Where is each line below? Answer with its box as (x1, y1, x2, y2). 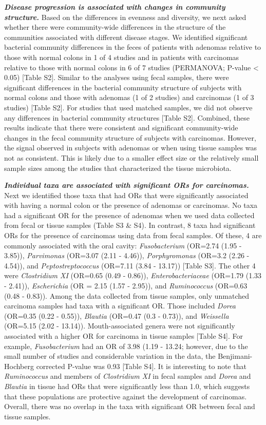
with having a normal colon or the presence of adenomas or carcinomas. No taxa (4, 200, 258, 210)
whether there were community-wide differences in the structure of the (4, 22, 226, 32)
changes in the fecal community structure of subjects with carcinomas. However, (4, 132, 256, 143)
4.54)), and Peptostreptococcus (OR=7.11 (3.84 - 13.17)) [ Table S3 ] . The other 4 (4, 260, 256, 271)
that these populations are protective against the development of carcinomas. (4, 391, 247, 401)
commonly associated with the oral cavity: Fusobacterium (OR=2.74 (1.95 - (4, 240, 242, 250)
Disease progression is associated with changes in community (4, 2, 225, 12)
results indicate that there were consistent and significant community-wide (4, 122, 238, 133)
